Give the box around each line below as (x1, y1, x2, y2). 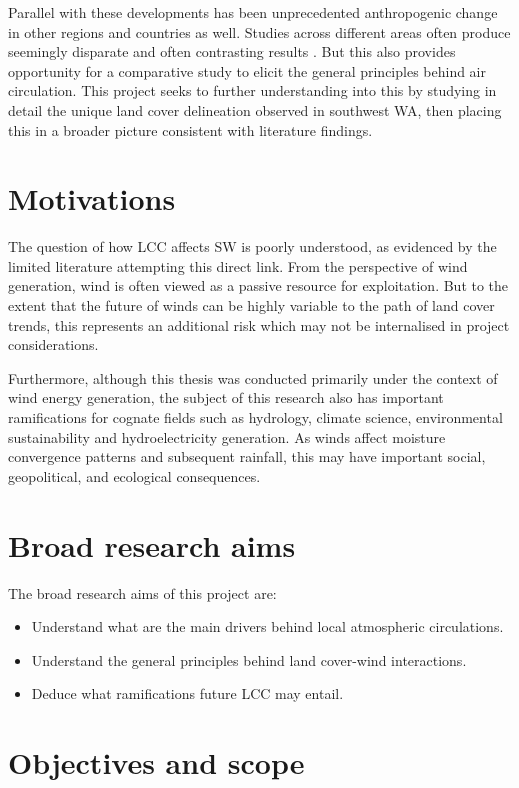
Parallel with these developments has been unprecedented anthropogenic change (8, 2, 498, 22)
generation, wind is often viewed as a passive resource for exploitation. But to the (8, 275, 509, 296)
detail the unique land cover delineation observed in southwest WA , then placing (8, 99, 502, 120)
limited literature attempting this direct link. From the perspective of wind (8, 255, 468, 276)
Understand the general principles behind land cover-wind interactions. (31, 649, 467, 670)
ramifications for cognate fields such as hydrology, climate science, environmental (8, 407, 503, 428)
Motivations (8, 178, 176, 219)
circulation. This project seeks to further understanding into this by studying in (8, 80, 497, 101)
